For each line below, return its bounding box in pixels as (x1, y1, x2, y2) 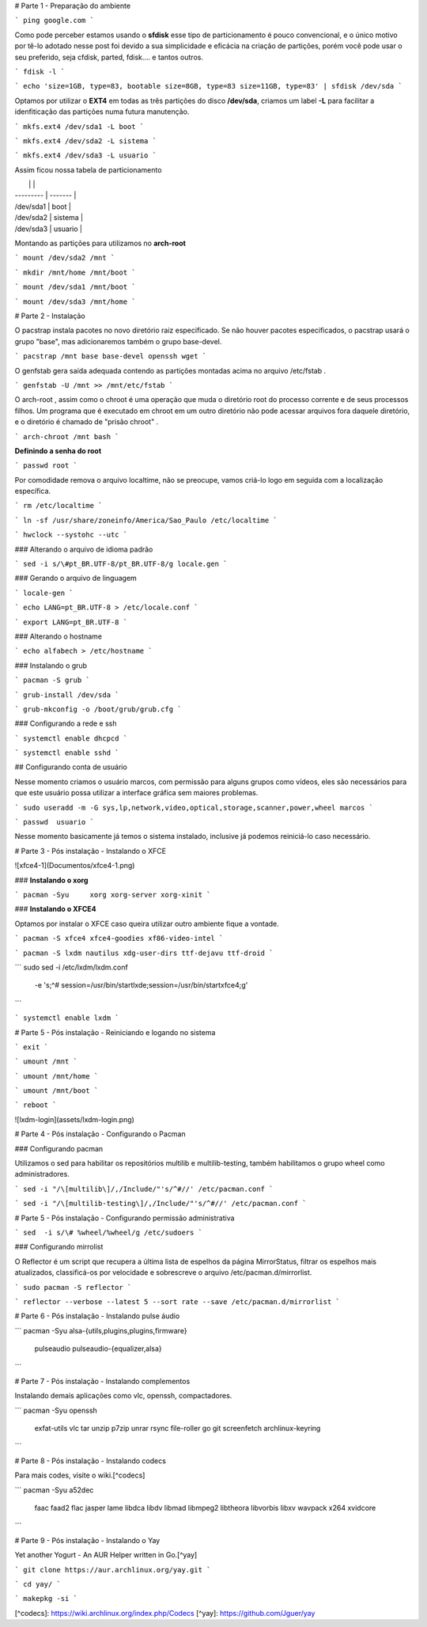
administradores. (14, 1170, 70, 1179)
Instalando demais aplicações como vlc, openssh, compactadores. (14, 1391, 232, 1401)
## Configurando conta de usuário (14, 762, 128, 772)
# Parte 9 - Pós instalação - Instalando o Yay (14, 1535, 161, 1545)
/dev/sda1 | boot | (14, 202, 71, 211)
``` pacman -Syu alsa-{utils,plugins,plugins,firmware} (14, 1325, 187, 1335)
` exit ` (14, 1042, 49, 1052)
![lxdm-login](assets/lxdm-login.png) (14, 1114, 134, 1124)
